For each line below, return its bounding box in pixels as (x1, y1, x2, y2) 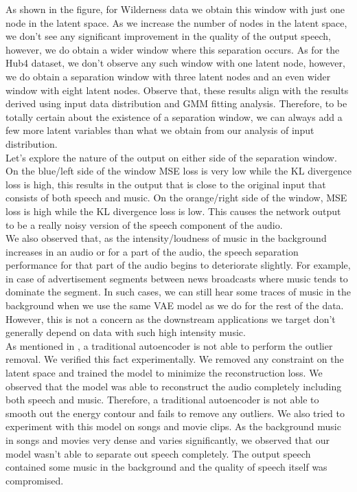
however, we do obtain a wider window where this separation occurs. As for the (5, 42, 340, 56)
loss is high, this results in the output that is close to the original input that (5, 177, 326, 191)
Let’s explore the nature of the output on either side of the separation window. (5, 150, 337, 164)
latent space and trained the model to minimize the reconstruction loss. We (5, 366, 323, 380)
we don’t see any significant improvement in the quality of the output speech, (5, 29, 331, 43)
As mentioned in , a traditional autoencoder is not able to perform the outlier (5, 338, 333, 353)
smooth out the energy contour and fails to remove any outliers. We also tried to (5, 405, 345, 420)
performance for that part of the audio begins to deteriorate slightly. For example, (5, 258, 351, 272)
